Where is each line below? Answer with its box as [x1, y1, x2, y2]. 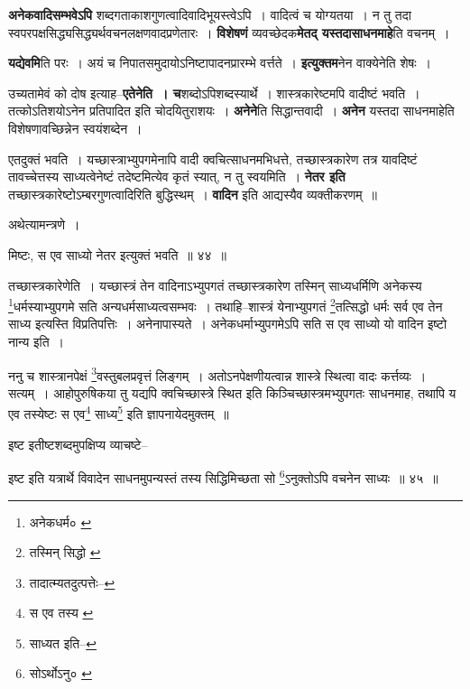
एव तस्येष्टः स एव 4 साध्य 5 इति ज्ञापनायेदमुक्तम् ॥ [8, 402, 229, 424]
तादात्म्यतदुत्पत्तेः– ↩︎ [29, 573, 115, 591]
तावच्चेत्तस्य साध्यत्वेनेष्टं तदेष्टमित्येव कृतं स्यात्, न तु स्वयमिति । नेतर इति [8, 167, 346, 186]
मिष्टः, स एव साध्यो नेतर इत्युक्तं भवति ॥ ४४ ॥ [8, 245, 226, 264]
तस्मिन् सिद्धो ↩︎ [29, 543, 101, 562]
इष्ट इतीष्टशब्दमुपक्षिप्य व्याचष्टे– [8, 434, 148, 453]
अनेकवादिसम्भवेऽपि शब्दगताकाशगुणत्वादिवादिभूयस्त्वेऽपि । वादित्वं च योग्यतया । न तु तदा [8, 5, 411, 23]
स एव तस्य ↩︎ [29, 603, 94, 622]
